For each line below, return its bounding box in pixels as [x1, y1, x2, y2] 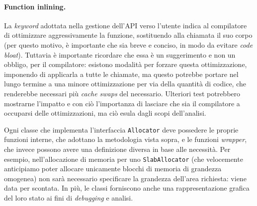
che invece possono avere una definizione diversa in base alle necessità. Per [4, 143, 231, 154]
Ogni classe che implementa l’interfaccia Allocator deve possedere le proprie [4, 124, 239, 135]
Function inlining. [4, 1, 66, 11]
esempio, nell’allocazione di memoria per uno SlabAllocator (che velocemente [4, 153, 243, 164]
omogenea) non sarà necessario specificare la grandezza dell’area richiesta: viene [4, 173, 247, 183]
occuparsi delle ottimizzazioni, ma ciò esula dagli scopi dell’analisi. [4, 108, 206, 118]
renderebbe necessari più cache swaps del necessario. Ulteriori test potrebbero [4, 88, 241, 98]
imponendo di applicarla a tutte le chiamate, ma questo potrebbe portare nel [4, 69, 239, 79]
